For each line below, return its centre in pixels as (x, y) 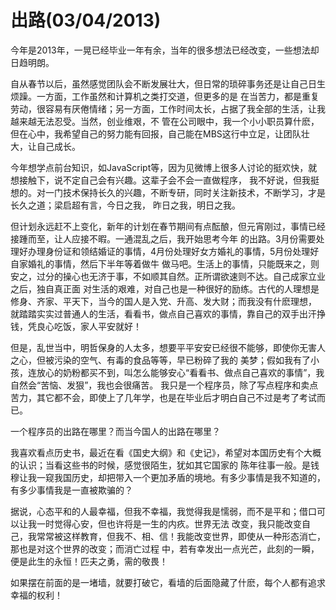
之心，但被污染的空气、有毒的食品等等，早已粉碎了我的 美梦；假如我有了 (160, 360)
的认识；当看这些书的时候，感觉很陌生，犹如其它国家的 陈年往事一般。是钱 (165, 465)
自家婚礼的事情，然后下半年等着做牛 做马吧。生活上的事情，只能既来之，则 (165, 263)
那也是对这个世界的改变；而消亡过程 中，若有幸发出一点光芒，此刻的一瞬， (165, 548)
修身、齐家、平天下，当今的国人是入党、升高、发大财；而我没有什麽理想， (163, 301)
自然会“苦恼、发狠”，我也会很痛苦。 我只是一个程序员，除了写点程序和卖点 (164, 385)
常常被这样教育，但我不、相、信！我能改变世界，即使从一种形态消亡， (181, 536)
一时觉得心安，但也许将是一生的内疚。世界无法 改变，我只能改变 (169, 523)
